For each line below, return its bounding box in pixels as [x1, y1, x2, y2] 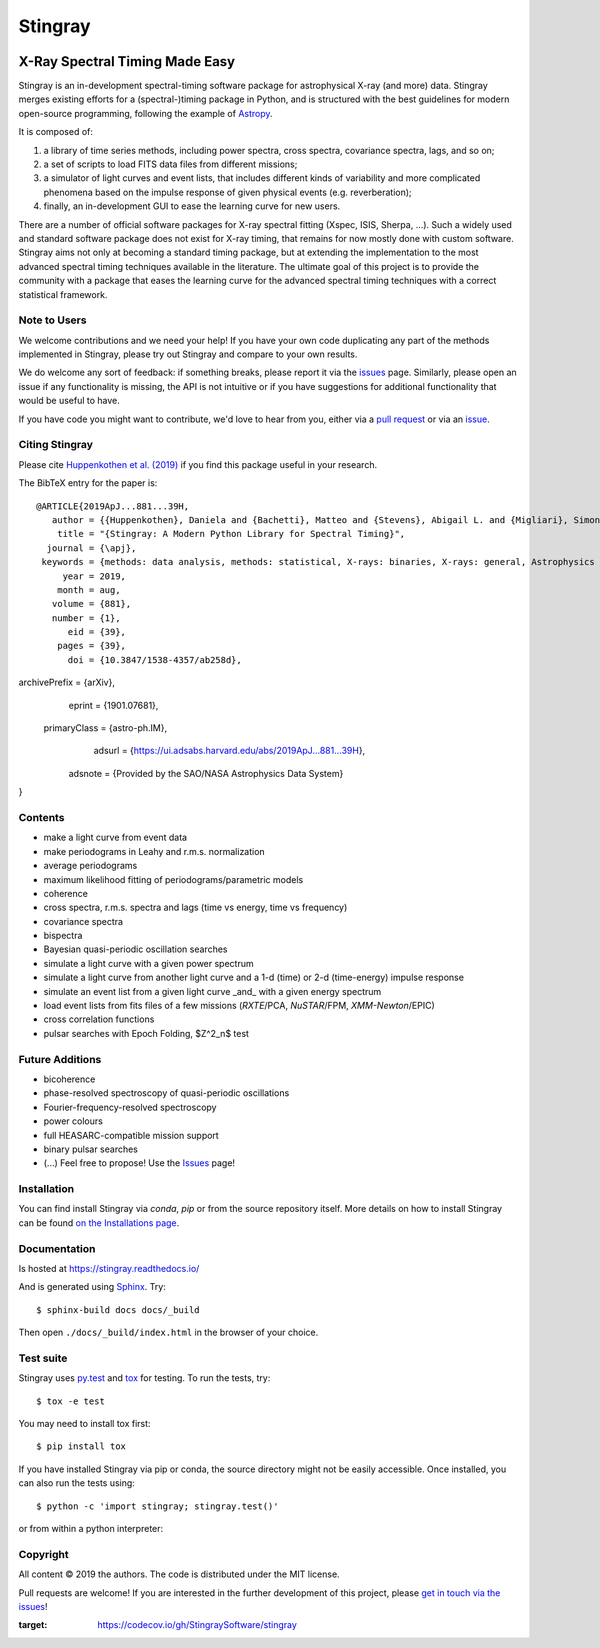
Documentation [18, 1241, 96, 1255]
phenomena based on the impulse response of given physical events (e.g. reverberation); [43, 186, 412, 198]
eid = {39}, [67, 626, 127, 638]
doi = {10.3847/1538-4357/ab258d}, [67, 654, 242, 665]
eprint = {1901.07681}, [68, 699, 159, 711]
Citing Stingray [18, 438, 94, 452]
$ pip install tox [36, 1441, 127, 1452]
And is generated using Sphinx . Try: [18, 1281, 167, 1293]
